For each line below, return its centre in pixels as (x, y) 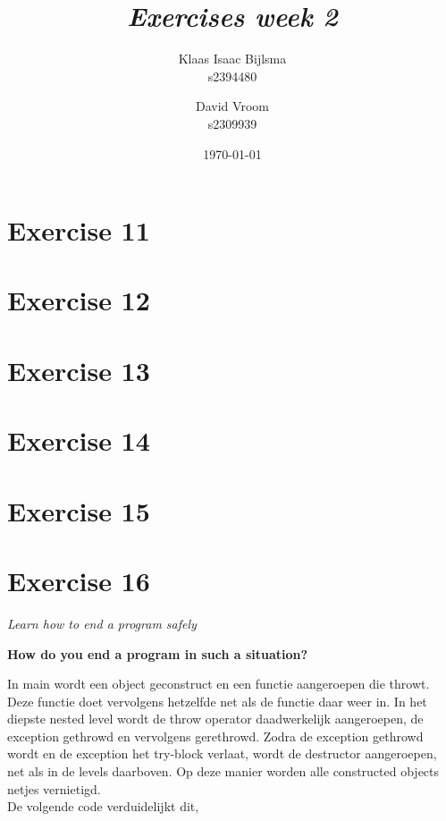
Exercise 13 (79, 370)
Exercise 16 (79, 580)
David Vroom (232, 106)
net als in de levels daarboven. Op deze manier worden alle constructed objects (223, 771)
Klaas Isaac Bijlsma (232, 59)
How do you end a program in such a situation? (158, 653)
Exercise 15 (79, 510)
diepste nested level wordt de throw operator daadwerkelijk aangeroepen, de (215, 719)
